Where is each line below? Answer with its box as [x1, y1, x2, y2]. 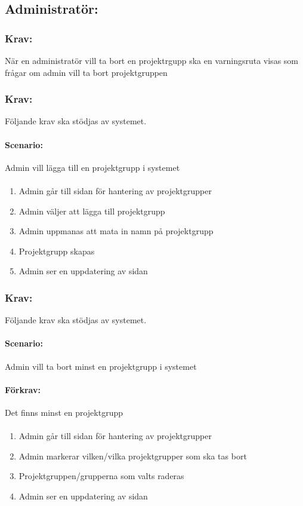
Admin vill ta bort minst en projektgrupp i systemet [5, 360, 197, 372]
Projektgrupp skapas [18, 244, 95, 257]
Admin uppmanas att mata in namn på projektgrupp [18, 225, 214, 237]
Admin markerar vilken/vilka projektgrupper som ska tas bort [18, 449, 247, 462]
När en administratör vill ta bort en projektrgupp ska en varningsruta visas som [5, 54, 298, 66]
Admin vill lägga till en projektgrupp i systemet [5, 161, 180, 173]
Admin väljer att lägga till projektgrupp [18, 204, 165, 217]
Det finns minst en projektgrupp [5, 406, 123, 418]
